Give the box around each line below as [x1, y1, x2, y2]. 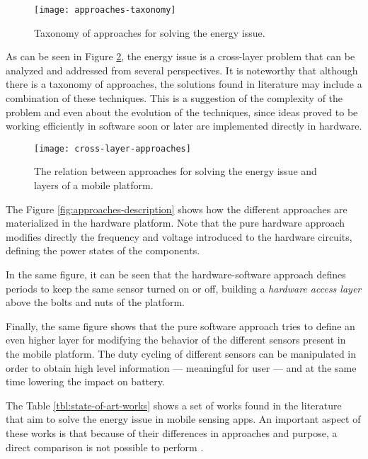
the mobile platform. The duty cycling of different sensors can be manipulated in [6, 346, 357, 361]
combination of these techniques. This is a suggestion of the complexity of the [6, 91, 343, 106]
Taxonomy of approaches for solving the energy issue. [34, 25, 265, 40]
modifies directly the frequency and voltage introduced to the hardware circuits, [6, 229, 352, 244]
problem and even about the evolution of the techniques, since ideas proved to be [6, 104, 358, 119]
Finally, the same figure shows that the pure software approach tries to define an [6, 318, 355, 333]
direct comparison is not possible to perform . [6, 439, 204, 454]
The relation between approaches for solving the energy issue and [34, 164, 317, 178]
